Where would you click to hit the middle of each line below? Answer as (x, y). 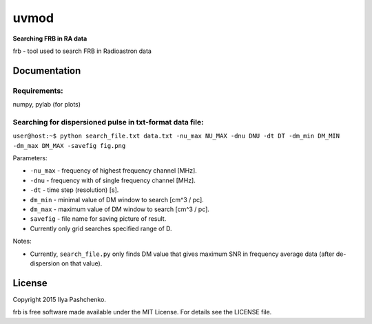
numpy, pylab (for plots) (47, 105)
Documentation (47, 71)
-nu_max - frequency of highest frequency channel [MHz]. (114, 171)
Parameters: (30, 158)
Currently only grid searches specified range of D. (101, 228)
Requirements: (38, 91)
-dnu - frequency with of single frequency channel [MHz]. (113, 180)
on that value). (82, 263)
